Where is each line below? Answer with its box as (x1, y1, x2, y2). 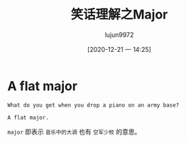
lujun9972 (104, 30, 134, 39)
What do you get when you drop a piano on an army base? (7, 101, 180, 109)
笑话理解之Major (70, 6, 168, 23)
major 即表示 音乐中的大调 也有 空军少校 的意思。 (7, 127, 141, 136)
